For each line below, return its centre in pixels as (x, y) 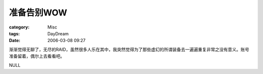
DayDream (58, 33)
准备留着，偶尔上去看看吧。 (37, 56)
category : (19, 27)
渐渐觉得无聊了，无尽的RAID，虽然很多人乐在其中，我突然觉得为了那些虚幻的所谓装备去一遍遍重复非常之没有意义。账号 (129, 49)
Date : (15, 41)
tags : (14, 33)
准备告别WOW (38, 13)
